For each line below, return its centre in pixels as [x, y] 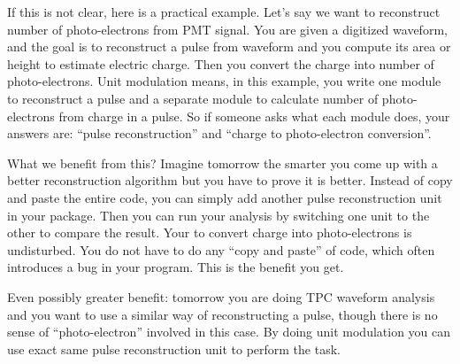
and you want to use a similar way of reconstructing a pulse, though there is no [222, 314]
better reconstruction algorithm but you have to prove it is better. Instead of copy [230, 180]
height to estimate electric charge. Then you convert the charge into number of [221, 63]
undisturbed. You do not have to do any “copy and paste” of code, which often [221, 249]
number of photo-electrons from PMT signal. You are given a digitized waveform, [227, 29]
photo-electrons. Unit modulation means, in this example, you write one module [224, 81]
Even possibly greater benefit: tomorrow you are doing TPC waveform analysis [221, 296]
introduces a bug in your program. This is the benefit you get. [176, 267]
